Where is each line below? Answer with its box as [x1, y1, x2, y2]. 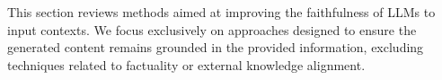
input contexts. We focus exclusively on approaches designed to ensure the [7, 20, 417, 39]
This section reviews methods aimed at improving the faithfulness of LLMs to [7, 3, 436, 21]
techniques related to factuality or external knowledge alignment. [7, 55, 366, 74]
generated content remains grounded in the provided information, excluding [7, 38, 424, 57]
